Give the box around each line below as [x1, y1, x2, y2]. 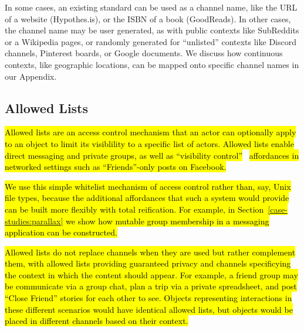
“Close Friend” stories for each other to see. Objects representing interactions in [5, 292, 292, 304]
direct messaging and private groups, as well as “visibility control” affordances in [5, 149, 299, 161]
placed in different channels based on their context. [5, 315, 188, 327]
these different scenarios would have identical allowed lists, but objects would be [5, 303, 293, 315]
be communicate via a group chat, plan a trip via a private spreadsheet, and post [5, 280, 297, 292]
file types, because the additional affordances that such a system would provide [5, 192, 289, 204]
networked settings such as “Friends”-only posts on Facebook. [5, 161, 227, 173]
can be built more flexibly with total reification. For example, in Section [5, 203, 264, 215]
